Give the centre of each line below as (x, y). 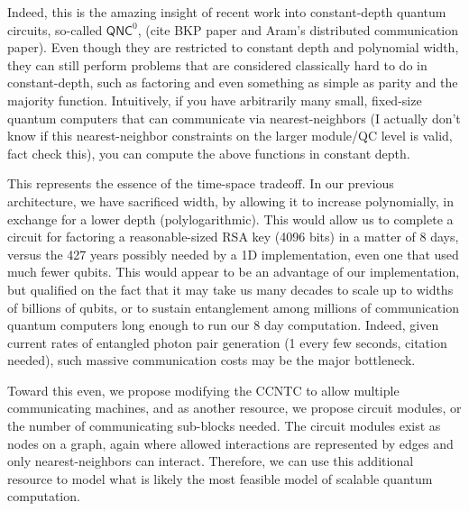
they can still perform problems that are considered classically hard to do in (217, 64)
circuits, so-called (55, 29)
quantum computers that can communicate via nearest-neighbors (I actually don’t (234, 118)
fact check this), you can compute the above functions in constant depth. (209, 153)
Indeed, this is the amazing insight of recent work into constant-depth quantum (227, 12)
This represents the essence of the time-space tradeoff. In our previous (201, 183)
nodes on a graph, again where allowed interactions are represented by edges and (230, 443)
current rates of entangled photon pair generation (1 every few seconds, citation (227, 342)
